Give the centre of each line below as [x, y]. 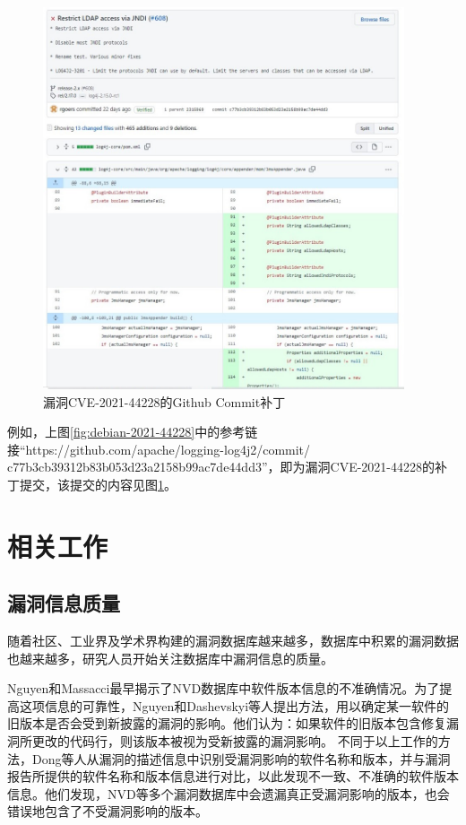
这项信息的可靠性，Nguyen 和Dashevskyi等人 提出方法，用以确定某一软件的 [234, 705]
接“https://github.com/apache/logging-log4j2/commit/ [159, 449]
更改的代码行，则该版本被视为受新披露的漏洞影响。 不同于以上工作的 [235, 741]
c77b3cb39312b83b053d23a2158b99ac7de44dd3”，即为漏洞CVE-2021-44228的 [221, 467]
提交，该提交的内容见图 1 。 [98, 484]
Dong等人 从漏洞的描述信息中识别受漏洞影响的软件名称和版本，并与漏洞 [241, 758]
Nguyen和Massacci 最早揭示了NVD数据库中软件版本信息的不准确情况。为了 [224, 688]
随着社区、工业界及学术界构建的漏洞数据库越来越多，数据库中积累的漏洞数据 [233, 641]
